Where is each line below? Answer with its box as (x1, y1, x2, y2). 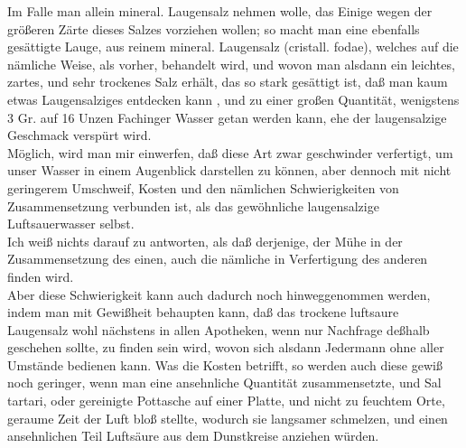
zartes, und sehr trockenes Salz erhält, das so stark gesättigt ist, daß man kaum (7, 72, 448, 91)
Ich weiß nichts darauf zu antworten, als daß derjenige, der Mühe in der (7, 231, 403, 250)
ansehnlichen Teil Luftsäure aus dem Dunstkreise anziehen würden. (7, 426, 379, 445)
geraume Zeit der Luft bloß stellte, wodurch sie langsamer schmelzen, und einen (7, 408, 448, 427)
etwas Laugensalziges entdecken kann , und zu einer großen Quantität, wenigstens (7, 89, 460, 108)
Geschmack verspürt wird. (7, 126, 152, 145)
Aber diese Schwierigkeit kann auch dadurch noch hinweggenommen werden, (7, 285, 431, 303)
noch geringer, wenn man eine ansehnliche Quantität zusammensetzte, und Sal (7, 373, 442, 392)
